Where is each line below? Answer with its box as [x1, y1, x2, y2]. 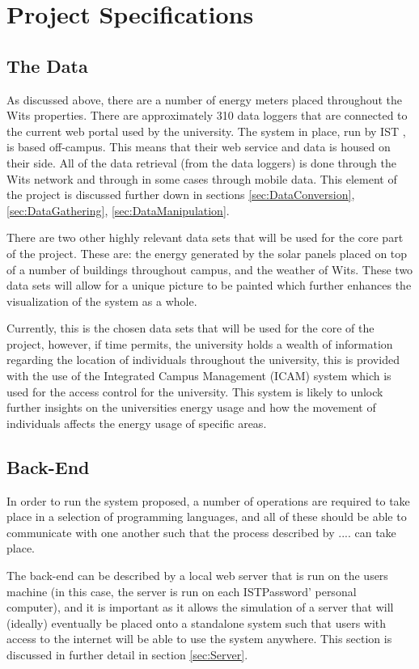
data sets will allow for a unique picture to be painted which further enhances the [6, 277, 412, 294]
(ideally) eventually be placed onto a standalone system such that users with [6, 614, 387, 631]
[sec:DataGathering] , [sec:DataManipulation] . [6, 201, 230, 218]
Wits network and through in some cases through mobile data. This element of [6, 170, 397, 187]
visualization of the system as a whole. [6, 292, 197, 309]
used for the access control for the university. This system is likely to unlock [6, 383, 383, 400]
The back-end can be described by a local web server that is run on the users [6, 567, 388, 584]
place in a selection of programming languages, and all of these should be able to [6, 508, 407, 525]
